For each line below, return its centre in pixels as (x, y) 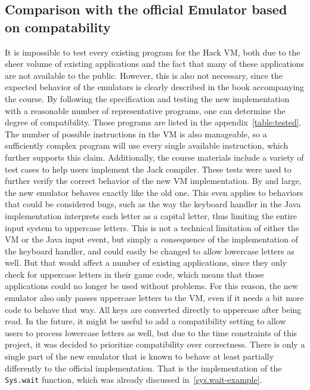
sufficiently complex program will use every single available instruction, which (147, 145)
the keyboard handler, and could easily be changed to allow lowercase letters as (150, 251)
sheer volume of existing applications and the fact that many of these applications (155, 64)
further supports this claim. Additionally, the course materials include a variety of (154, 157)
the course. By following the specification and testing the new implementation (147, 98)
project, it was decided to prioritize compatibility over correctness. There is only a (155, 344)
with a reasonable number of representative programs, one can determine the (145, 110)
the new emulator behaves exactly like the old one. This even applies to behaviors (154, 192)
